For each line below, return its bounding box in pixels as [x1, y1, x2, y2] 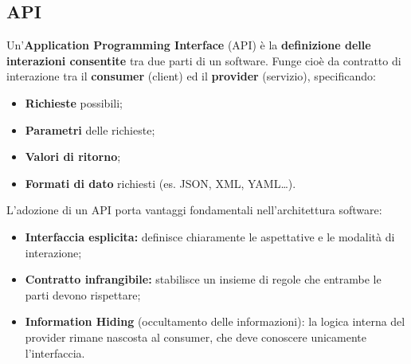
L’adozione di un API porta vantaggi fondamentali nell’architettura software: [6, 202, 382, 218]
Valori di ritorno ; [25, 148, 121, 165]
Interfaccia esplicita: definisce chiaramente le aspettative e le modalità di [25, 228, 395, 245]
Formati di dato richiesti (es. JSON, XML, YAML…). [25, 174, 296, 191]
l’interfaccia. [25, 344, 85, 361]
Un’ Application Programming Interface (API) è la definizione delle [6, 37, 371, 53]
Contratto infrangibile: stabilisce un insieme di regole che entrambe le [25, 271, 382, 288]
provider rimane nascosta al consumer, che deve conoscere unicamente [25, 328, 367, 345]
